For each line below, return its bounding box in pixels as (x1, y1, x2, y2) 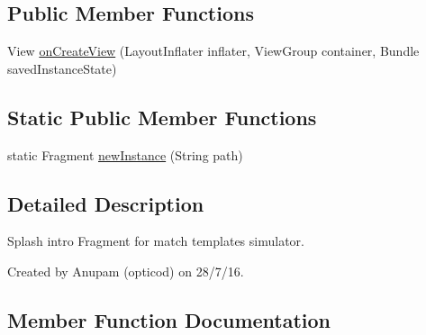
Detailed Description (7, 189, 204, 217)
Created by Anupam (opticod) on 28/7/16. (7, 261, 244, 280)
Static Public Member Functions (7, 103, 317, 131)
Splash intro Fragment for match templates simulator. (7, 231, 304, 250)
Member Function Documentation (7, 305, 331, 333)
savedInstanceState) (7, 59, 117, 77)
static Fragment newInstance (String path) (7, 145, 243, 164)
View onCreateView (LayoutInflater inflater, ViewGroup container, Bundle (7, 41, 420, 60)
